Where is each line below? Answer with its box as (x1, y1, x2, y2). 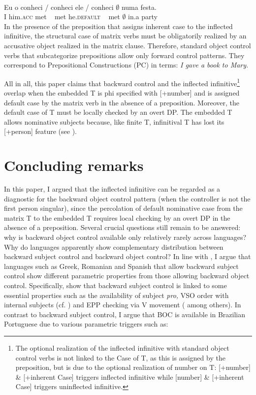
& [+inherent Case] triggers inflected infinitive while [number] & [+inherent (15, 371, 244, 382)
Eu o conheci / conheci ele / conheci (4, 1, 114, 12)
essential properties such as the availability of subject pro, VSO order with (4, 290, 229, 300)
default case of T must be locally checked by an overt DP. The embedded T (4, 107, 232, 117)
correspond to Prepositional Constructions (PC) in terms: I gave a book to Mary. (4, 60, 249, 70)
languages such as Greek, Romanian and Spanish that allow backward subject (4, 261, 239, 271)
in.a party (128, 11, 158, 22)
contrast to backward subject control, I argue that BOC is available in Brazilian (4, 309, 246, 319)
